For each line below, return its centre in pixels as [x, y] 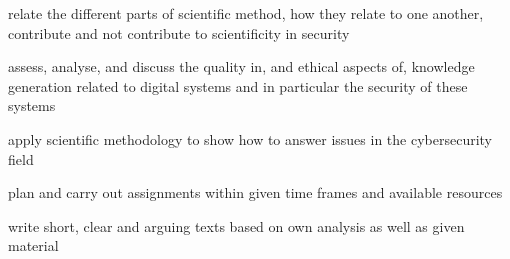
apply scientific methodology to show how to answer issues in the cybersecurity [250, 138]
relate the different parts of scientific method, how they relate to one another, [246, 13]
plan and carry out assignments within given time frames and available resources [255, 192]
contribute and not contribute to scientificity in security [179, 32]
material [33, 245]
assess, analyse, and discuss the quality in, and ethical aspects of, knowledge [241, 66]
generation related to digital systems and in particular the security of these [238, 85]
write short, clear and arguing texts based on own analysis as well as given [236, 225]
